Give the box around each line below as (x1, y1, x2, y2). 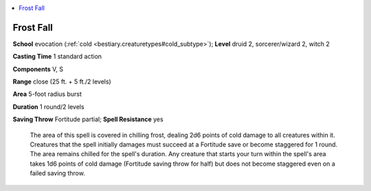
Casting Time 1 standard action (12, 52, 102, 61)
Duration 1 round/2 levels (12, 103, 85, 111)
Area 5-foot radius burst (12, 90, 82, 99)
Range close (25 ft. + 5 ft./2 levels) (12, 77, 111, 86)
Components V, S (12, 65, 63, 73)
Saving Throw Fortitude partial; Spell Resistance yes (12, 115, 164, 123)
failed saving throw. (30, 169, 85, 177)
